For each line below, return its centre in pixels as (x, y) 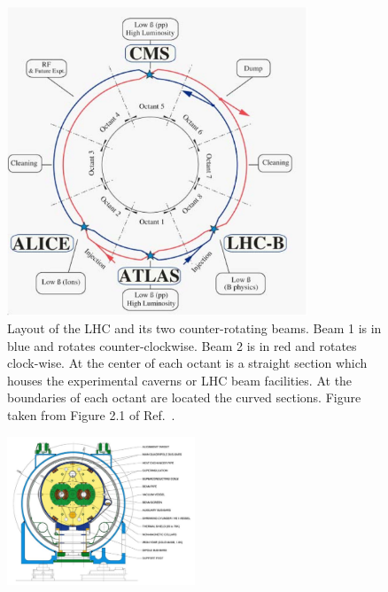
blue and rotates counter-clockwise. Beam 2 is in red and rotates (182, 345)
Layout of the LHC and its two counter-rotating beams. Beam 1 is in (194, 327)
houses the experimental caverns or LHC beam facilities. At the (180, 380)
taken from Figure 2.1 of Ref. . (91, 414)
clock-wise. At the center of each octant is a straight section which (187, 363)
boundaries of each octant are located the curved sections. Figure (184, 397)
